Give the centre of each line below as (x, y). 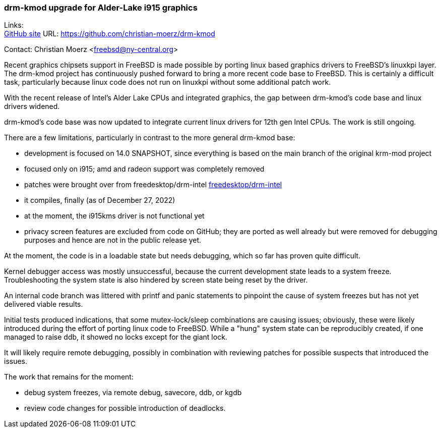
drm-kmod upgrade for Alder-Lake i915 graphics (101, 8)
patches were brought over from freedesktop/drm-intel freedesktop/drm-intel (153, 185)
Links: (14, 25)
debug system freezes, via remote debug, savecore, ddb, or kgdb (133, 393)
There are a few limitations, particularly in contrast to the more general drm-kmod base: (150, 138)
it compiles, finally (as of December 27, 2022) (100, 200)
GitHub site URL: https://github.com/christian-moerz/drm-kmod (110, 34)
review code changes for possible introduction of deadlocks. (125, 408)
